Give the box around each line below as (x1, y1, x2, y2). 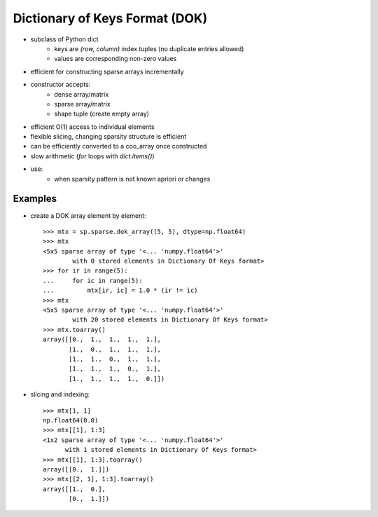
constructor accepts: (30, 81, 91, 89)
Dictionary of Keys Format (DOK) (13, 11, 208, 26)
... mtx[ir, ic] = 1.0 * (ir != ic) (43, 287, 199, 294)
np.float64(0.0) (43, 416, 99, 424)
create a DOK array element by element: (30, 211, 146, 220)
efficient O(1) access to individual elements (30, 123, 155, 131)
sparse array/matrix (54, 99, 111, 108)
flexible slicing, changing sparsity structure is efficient (30, 132, 187, 141)
